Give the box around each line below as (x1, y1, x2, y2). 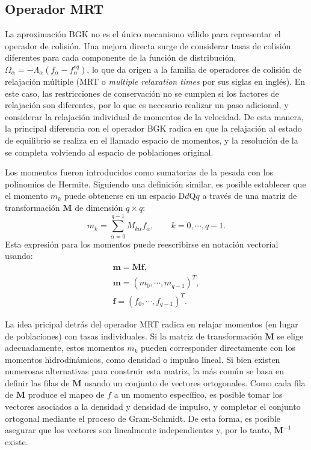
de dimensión (75, 201, 123, 213)
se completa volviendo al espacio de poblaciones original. (5, 145, 214, 158)
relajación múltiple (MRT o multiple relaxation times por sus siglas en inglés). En (5, 74, 306, 87)
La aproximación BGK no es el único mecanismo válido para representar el (5, 28, 281, 40)
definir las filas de (5, 376, 70, 389)
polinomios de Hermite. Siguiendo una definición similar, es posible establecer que (5, 177, 306, 190)
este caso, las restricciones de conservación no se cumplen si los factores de (5, 87, 279, 99)
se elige (277, 329, 304, 342)
